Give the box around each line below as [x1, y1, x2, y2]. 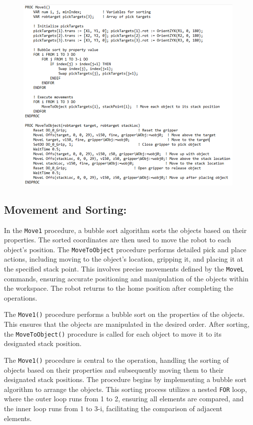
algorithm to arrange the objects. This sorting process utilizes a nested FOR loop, [4, 384, 247, 394]
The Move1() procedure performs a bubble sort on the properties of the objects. [4, 309, 245, 319]
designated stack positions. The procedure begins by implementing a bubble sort [4, 374, 247, 385]
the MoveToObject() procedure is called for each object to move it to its [4, 328, 221, 339]
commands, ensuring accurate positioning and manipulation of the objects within [4, 273, 249, 283]
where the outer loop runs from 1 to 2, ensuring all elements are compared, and [4, 393, 244, 404]
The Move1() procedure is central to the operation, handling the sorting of [4, 354, 229, 365]
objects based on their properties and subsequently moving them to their [4, 364, 224, 375]
